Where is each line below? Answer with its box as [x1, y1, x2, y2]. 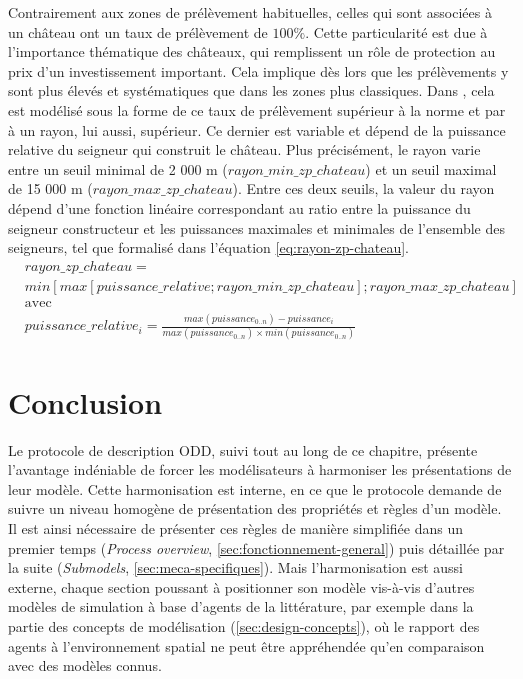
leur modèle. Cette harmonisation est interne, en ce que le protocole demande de [8, 478, 502, 499]
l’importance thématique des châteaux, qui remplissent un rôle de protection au [8, 41, 496, 62]
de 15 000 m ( [8, 178, 93, 199]
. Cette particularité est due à [305, 21, 488, 42]
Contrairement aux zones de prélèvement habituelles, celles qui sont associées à [8, 2, 492, 22]
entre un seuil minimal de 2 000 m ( [8, 158, 228, 179]
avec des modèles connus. [8, 655, 162, 676]
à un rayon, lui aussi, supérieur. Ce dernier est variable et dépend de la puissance [8, 119, 506, 140]
